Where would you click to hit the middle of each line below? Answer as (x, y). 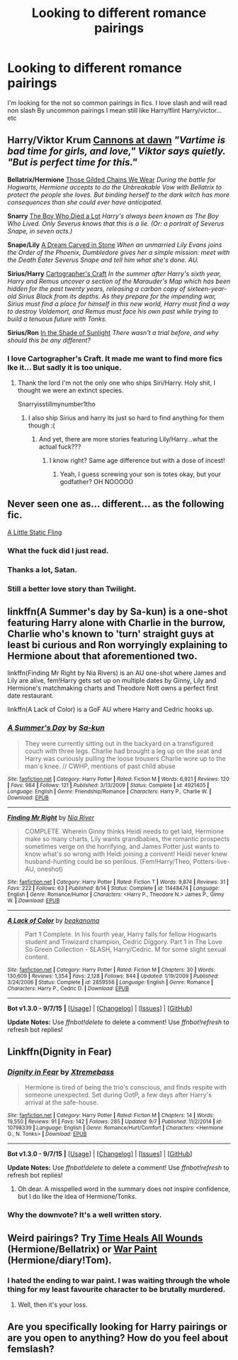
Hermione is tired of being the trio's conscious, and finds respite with (125, 1087)
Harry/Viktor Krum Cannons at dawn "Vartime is (116, 140)
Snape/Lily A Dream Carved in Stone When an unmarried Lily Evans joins (115, 245)
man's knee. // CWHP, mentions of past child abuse (100, 766)
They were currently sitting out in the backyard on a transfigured (119, 743)
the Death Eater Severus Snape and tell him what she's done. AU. (103, 260)
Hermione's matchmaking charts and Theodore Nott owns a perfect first (113, 688)
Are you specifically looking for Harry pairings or (118, 1327)
